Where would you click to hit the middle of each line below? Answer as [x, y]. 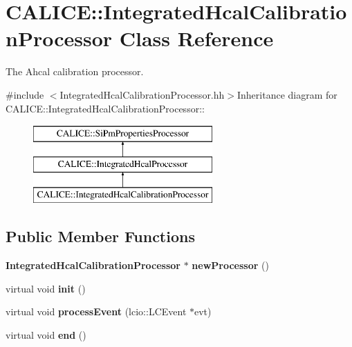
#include [25, 94]
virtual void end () [46, 335]
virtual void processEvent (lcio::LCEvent [96, 311]
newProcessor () [230, 265]
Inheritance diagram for [287, 94]
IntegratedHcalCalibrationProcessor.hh [142, 94]
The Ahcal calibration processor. [75, 71]
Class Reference [196, 38]
